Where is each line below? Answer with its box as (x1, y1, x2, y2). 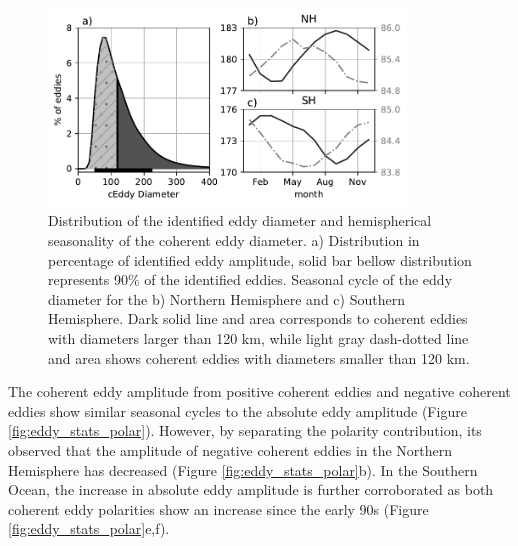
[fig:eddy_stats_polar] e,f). (8, 518, 170, 539)
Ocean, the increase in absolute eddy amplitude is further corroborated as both (8, 479, 494, 500)
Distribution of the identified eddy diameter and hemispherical (48, 210, 432, 231)
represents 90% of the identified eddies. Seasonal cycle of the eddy (48, 269, 453, 290)
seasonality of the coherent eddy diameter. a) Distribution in (48, 230, 420, 251)
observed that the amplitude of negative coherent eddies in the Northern (8, 439, 453, 460)
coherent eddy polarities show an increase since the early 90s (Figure (8, 498, 429, 519)
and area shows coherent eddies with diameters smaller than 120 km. (48, 347, 470, 368)
